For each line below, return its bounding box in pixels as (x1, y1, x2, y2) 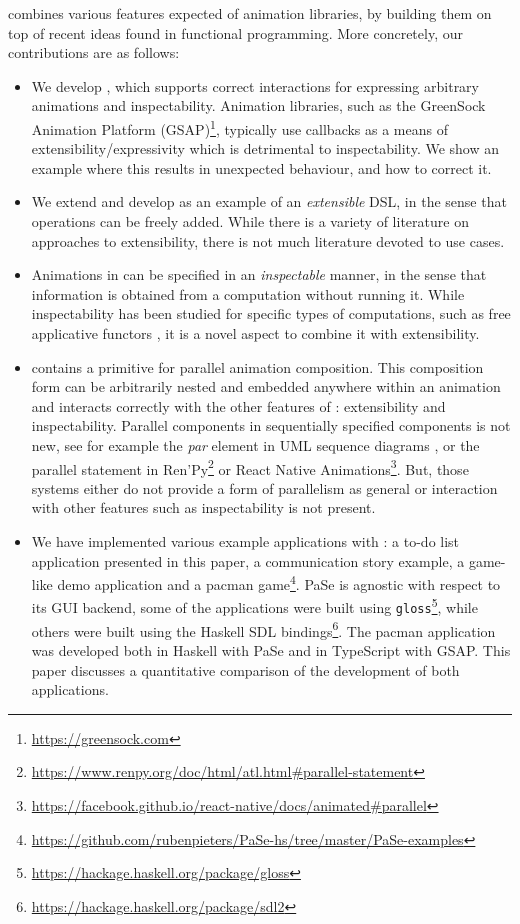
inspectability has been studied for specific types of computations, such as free (31, 303, 511, 324)
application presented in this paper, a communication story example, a (31, 550, 465, 571)
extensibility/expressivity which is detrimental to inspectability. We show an (31, 138, 500, 159)
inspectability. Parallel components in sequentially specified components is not (31, 415, 511, 436)
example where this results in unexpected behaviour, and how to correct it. (31, 157, 492, 178)
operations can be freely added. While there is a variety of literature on (31, 211, 469, 231)
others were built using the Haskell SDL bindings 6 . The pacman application (31, 617, 496, 641)
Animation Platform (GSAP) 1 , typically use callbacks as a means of (31, 115, 448, 139)
